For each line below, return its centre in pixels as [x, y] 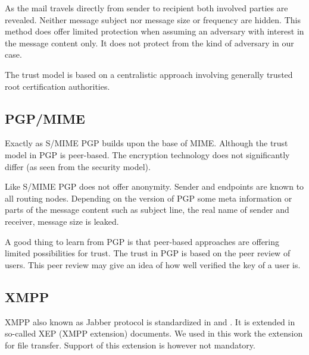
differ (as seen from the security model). [78, 166]
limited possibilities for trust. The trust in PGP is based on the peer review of [148, 253]
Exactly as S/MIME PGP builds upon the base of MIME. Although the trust [146, 143]
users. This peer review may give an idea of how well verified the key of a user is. [153, 264]
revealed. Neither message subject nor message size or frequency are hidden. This [153, 19]
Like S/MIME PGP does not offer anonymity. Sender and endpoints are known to [154, 186]
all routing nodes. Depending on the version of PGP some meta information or [149, 198]
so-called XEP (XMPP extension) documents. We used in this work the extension [154, 333]
